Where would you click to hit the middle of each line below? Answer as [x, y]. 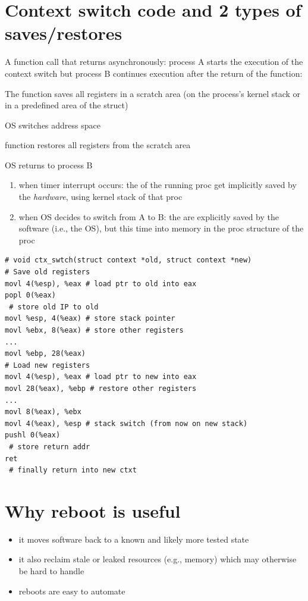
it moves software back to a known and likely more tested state [134, 539]
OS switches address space [53, 125]
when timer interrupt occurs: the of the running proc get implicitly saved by [158, 185]
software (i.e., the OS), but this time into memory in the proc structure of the [161, 228]
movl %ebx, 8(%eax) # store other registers [94, 330]
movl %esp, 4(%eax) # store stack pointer [90, 319]
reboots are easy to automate [72, 591]
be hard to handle [51, 571]
